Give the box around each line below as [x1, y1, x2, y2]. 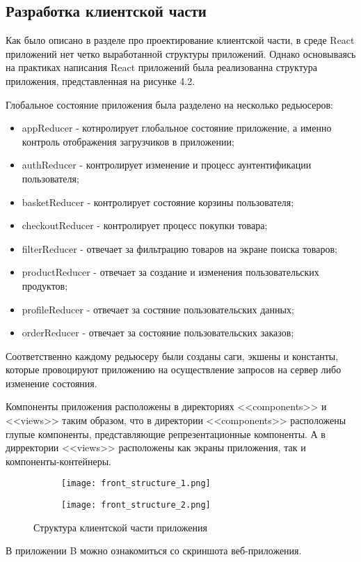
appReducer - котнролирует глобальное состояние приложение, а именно [22, 120, 332, 135]
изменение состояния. [6, 375, 97, 390]
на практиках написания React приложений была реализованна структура [6, 60, 317, 75]
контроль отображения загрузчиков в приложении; [22, 134, 234, 148]
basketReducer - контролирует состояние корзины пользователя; [22, 194, 294, 209]
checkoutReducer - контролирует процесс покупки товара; [22, 218, 268, 233]
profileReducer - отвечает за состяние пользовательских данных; [22, 302, 294, 316]
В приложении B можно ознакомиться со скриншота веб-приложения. [6, 543, 302, 558]
